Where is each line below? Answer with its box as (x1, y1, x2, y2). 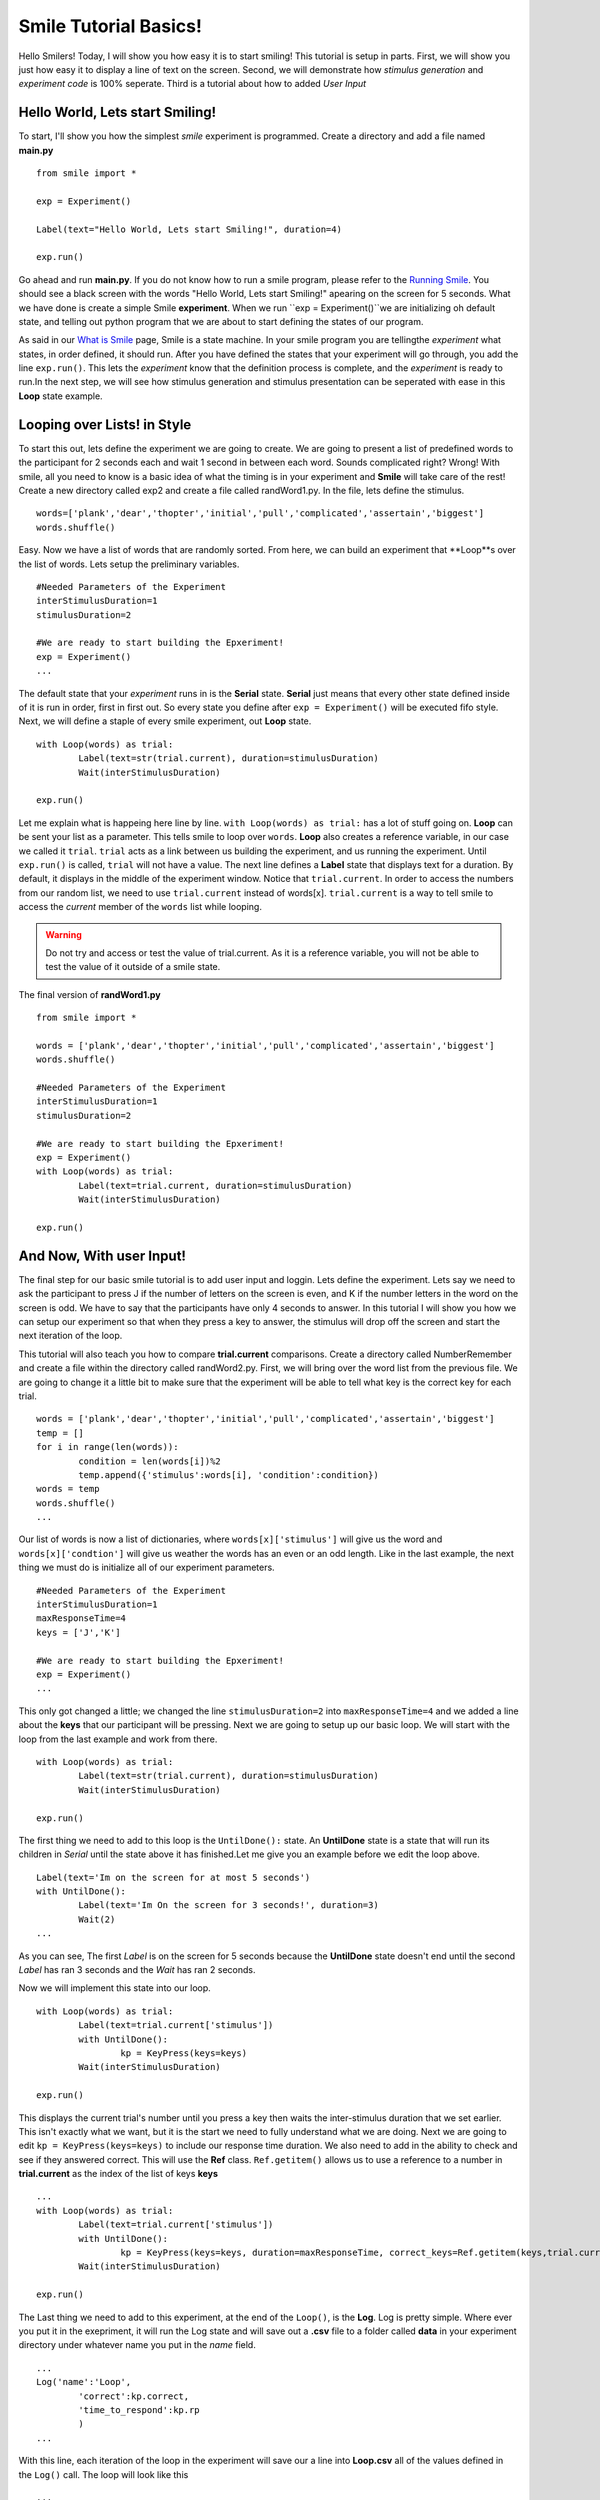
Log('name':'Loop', (36, 2376, 132, 2388)
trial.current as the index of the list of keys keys (18, 2168, 219, 2180)
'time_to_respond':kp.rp (78, 2404, 200, 2415)
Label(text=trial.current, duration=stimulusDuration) (78, 1180, 353, 1191)
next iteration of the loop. (18, 1330, 123, 1342)
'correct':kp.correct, (78, 2390, 190, 2402)
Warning (45, 928, 82, 940)
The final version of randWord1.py (18, 988, 161, 1000)
